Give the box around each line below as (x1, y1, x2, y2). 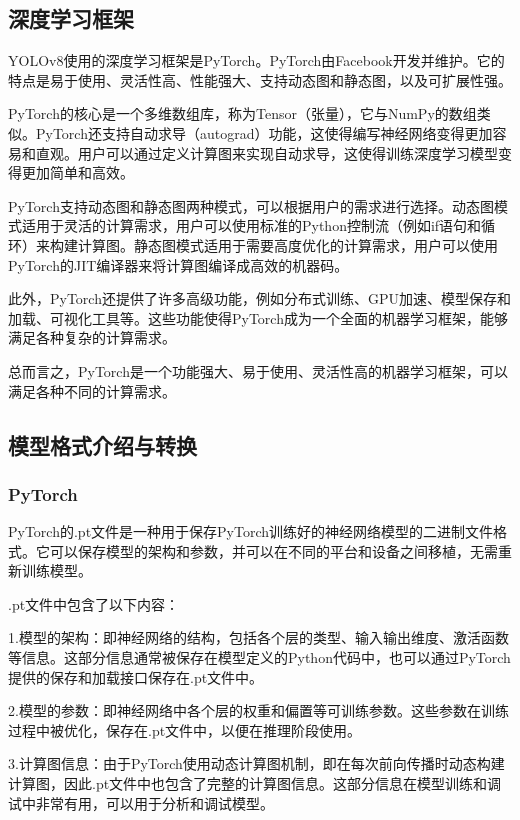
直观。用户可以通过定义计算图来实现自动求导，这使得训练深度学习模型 (35, 142, 498, 163)
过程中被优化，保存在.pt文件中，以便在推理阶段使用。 (8, 719, 362, 740)
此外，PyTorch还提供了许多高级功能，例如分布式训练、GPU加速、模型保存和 (8, 288, 511, 309)
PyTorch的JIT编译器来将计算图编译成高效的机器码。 (8, 254, 349, 275)
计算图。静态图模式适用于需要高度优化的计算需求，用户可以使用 (77, 234, 498, 255)
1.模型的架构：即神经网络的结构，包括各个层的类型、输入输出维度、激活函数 (8, 627, 509, 648)
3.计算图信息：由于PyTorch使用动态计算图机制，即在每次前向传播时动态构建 (8, 753, 505, 774)
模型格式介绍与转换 (8, 429, 197, 460)
